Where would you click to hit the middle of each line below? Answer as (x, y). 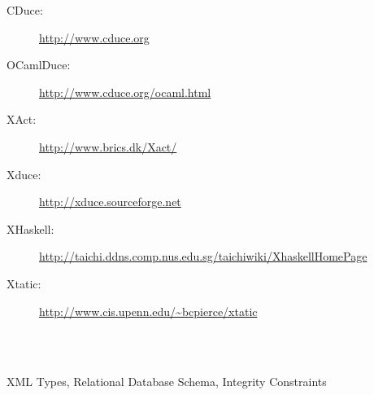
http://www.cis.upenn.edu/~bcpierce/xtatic (148, 311)
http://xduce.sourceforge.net (110, 202)
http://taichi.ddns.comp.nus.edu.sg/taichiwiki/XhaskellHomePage (203, 256)
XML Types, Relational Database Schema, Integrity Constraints (167, 382)
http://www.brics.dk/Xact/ (108, 146)
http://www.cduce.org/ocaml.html (125, 92)
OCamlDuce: (39, 65)
